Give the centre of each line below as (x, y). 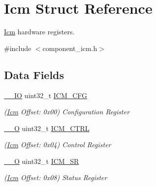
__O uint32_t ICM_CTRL (47, 128)
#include (18, 48)
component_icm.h (70, 48)
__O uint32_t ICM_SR (42, 161)
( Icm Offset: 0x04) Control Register (58, 145)
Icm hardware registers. (39, 32)
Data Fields (34, 74)
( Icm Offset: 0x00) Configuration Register (67, 112)
